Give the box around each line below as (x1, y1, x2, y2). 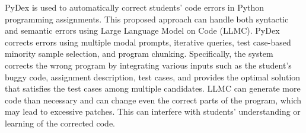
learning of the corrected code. (5, 116, 116, 129)
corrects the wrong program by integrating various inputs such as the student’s (5, 59, 292, 71)
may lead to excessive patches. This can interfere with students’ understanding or (5, 105, 301, 118)
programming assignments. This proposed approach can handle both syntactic (5, 12, 289, 25)
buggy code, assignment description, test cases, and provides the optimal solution (5, 70, 301, 83)
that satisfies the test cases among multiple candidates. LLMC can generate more (5, 82, 301, 95)
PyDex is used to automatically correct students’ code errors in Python (5, 1, 264, 13)
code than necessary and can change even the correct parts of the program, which (5, 93, 302, 106)
